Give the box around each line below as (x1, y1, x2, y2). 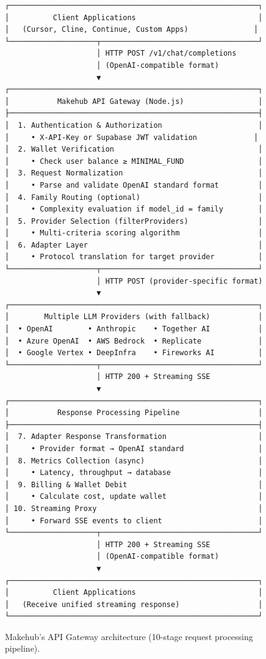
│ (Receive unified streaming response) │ (5, 600, 263, 609)
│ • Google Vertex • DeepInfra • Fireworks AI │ (5, 348, 263, 358)
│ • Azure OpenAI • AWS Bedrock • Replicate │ (5, 336, 263, 345)
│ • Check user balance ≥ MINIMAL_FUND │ (5, 156, 263, 166)
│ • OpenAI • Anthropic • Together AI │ (5, 325, 263, 334)
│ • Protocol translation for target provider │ (5, 252, 263, 262)
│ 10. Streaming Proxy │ (5, 504, 263, 513)
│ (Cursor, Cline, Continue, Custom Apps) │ (5, 25, 259, 34)
